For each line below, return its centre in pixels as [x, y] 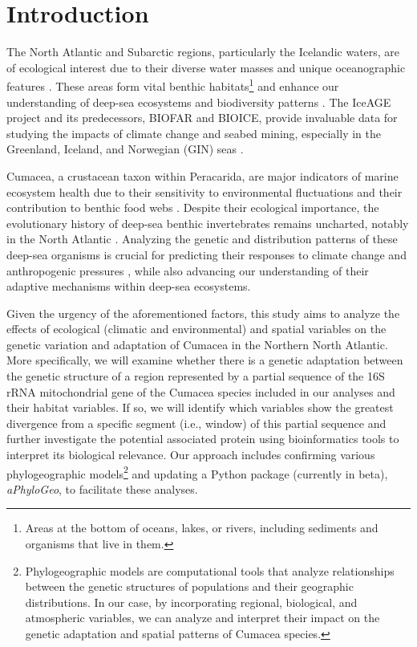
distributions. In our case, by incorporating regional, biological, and [191, 602]
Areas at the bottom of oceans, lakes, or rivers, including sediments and [202, 528]
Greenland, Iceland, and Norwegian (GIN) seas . [125, 149]
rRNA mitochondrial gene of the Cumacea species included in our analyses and [201, 391]
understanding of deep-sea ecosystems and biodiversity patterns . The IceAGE [199, 102]
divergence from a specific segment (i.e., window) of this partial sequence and [196, 423]
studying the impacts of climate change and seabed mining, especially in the [194, 133]
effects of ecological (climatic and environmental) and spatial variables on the [196, 329]
